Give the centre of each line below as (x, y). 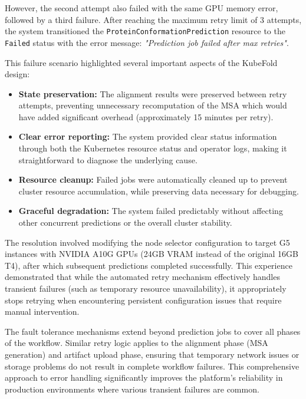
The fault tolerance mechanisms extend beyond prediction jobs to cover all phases (153, 331)
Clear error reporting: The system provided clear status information (148, 136)
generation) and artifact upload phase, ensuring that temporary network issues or (152, 354)
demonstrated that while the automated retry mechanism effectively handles (142, 277)
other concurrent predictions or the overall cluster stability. (125, 222)
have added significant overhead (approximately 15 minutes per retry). (146, 116)
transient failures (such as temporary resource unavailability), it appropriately (146, 288)
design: (17, 74)
